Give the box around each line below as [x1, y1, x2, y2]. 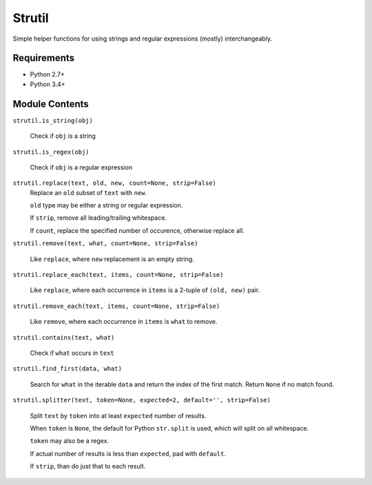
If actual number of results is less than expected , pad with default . [30, 449, 227, 457]
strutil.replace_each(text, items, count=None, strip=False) [12, 271, 224, 279]
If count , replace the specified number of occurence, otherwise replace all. [30, 226, 245, 234]
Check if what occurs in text [30, 349, 115, 357]
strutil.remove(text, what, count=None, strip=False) [12, 240, 198, 247]
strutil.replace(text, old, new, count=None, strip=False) [12, 179, 217, 187]
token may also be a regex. [30, 437, 110, 445]
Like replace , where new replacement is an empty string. [30, 255, 194, 263]
